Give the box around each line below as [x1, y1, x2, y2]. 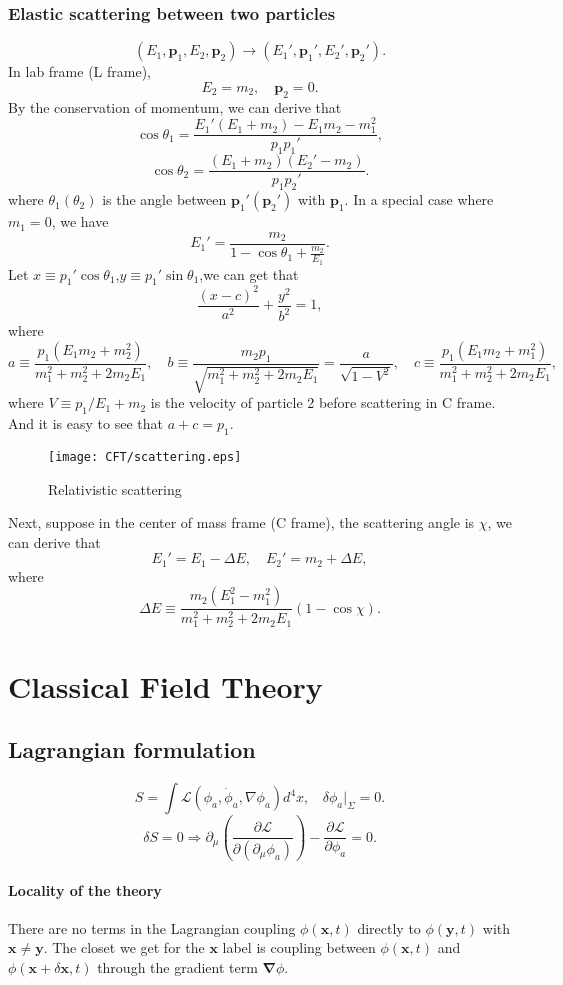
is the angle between [102, 189, 227, 210]
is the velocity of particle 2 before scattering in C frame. [150, 392, 496, 413]
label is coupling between [222, 937, 376, 958]
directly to [357, 917, 421, 938]
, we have [51, 211, 109, 232]
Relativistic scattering [48, 478, 182, 499]
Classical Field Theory [8, 665, 323, 706]
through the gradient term [97, 956, 258, 977]
